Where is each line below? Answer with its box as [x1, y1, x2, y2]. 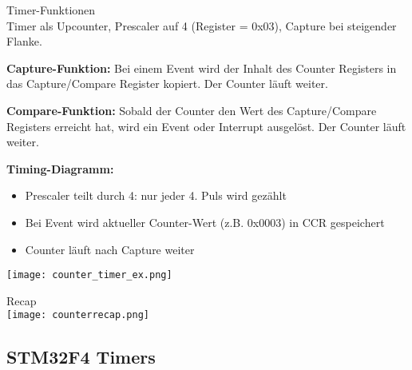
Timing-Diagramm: [6, 160, 114, 177]
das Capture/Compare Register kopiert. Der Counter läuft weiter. [6, 75, 328, 92]
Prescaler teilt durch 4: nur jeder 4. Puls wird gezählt [25, 187, 287, 204]
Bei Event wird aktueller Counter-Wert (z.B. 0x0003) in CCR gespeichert [25, 213, 385, 230]
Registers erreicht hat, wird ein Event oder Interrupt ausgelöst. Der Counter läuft [6, 117, 406, 134]
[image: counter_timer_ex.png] [6, 269, 172, 281]
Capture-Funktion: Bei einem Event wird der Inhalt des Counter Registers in [6, 59, 397, 76]
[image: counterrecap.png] [6, 309, 149, 321]
